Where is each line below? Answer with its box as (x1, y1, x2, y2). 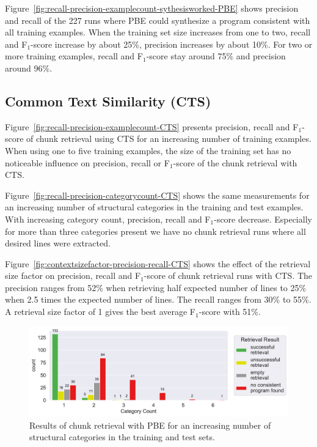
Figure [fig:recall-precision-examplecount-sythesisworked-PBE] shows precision (5, 2, 299, 14)
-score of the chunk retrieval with (173, 156, 297, 169)
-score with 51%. (199, 305, 261, 318)
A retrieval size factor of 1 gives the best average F (5, 305, 196, 318)
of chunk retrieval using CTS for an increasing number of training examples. (26, 132, 312, 145)
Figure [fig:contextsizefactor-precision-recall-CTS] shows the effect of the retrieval (5, 257, 311, 270)
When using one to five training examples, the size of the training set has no (5, 144, 291, 157)
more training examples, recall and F (5, 50, 143, 62)
